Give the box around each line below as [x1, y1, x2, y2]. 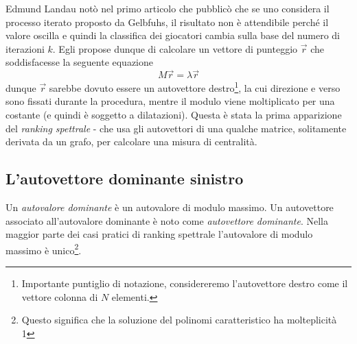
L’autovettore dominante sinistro [5, 168, 244, 189]
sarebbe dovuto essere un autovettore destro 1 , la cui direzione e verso [49, 79, 341, 95]
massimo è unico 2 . [5, 241, 82, 257]
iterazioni [5, 41, 45, 56]
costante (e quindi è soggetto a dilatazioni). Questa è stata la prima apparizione [5, 108, 342, 122]
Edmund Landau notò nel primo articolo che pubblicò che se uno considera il [5, 1, 330, 15]
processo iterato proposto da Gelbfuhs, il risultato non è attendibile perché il [5, 14, 329, 29]
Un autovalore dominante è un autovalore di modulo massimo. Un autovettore [5, 200, 334, 214]
